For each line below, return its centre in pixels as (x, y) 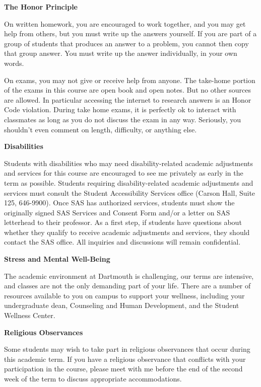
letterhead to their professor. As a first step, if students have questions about (123, 222)
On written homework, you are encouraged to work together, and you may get (125, 23)
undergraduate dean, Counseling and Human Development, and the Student (122, 305)
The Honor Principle (41, 7)
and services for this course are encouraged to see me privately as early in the (124, 173)
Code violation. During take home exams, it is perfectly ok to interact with (120, 109)
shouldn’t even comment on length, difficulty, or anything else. (101, 129)
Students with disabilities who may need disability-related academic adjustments (129, 163)
